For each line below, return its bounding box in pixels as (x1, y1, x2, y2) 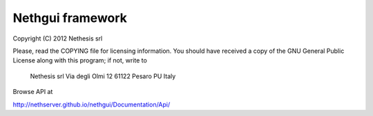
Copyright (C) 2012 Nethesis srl (12, 34, 103, 43)
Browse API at (12, 88, 53, 96)
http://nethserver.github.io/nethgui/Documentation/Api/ (12, 100, 171, 108)
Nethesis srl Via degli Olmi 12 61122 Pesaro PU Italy (30, 72, 176, 80)
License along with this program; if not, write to (12, 56, 148, 65)
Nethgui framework (12, 10, 128, 25)
